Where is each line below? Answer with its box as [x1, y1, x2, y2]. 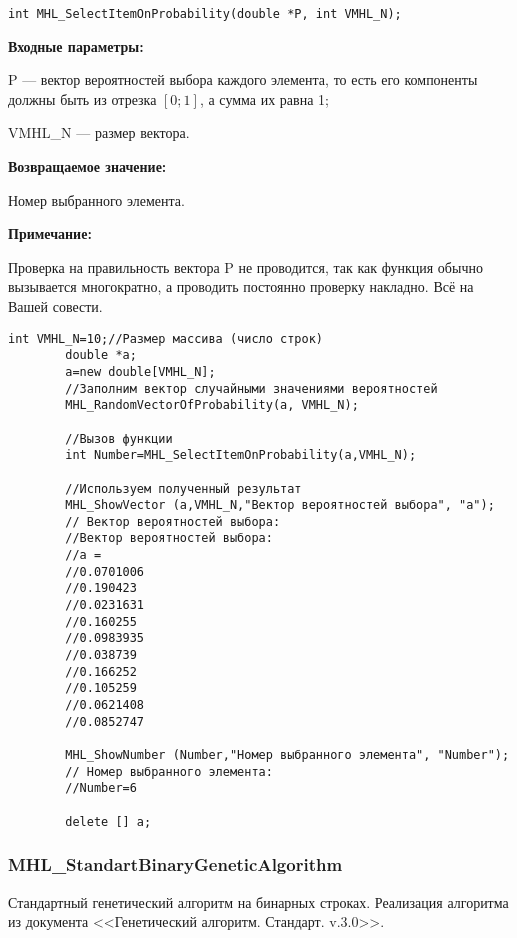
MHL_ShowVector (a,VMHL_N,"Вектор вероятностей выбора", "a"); [65, 498, 495, 513]
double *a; [65, 348, 137, 363]
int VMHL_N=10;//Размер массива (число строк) [8, 331, 323, 346]
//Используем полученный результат [65, 481, 302, 496]
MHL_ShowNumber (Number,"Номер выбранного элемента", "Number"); [65, 748, 510, 762]
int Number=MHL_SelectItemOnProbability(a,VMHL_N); [65, 448, 417, 463]
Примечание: [8, 223, 92, 244]
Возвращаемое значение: [8, 156, 167, 177]
